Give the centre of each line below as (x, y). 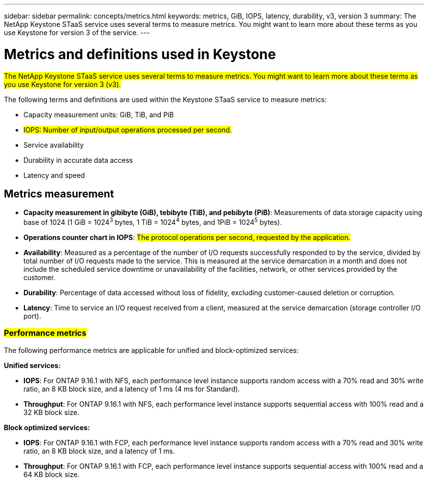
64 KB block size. (52, 474)
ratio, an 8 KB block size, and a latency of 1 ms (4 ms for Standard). (132, 389)
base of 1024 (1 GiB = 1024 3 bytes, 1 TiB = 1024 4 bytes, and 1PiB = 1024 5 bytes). (153, 221)
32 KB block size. (52, 412)
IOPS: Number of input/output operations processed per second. (128, 130)
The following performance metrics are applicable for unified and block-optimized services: (151, 350)
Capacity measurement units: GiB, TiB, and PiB (99, 114)
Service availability (54, 145)
